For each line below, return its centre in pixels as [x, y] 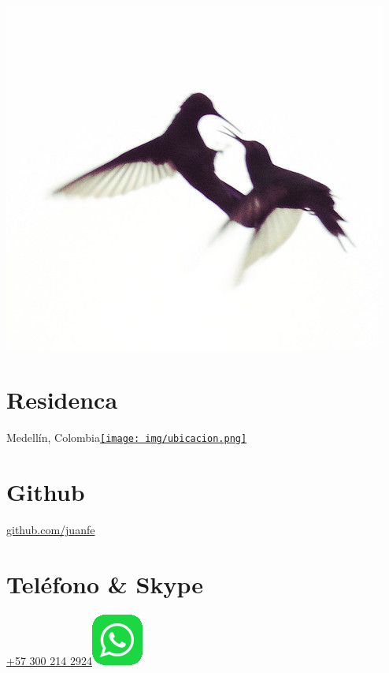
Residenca [62, 400]
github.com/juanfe [51, 530]
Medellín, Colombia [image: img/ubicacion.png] [127, 437]
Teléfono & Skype [105, 583]
